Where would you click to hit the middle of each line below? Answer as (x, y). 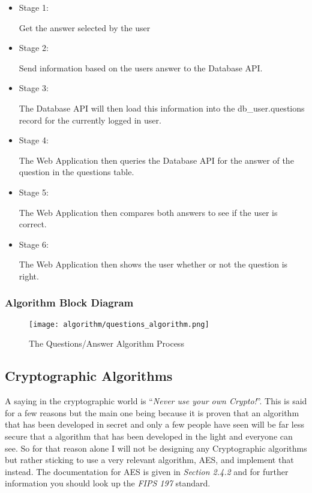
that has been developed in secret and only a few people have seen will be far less (154, 424)
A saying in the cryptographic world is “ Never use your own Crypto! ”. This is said (156, 401)
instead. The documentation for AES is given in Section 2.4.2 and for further (147, 471)
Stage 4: (34, 140)
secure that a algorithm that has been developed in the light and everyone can (149, 436)
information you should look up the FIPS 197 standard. (108, 483)
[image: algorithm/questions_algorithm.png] (119, 324)
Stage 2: (34, 48)
